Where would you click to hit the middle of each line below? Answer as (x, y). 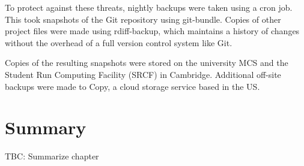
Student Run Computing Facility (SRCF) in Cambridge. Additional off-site (143, 74)
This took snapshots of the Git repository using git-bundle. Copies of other (143, 19)
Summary (46, 127)
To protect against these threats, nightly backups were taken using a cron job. (149, 7)
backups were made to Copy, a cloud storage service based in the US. (132, 86)
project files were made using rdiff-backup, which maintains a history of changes (152, 31)
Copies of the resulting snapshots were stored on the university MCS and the (147, 63)
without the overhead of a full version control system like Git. (119, 42)
